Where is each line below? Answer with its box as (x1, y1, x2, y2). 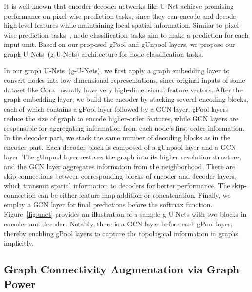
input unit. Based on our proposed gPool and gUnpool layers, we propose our (4, 39, 235, 49)
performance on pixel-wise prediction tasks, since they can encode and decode (4, 10, 236, 21)
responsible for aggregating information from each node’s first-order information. (4, 123, 245, 133)
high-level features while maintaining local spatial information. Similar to (4, 20, 223, 30)
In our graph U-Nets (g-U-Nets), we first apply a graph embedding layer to (4, 65, 230, 75)
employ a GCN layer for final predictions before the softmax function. (4, 199, 213, 209)
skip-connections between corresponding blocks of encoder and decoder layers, (4, 171, 236, 181)
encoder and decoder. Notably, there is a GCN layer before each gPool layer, (4, 219, 233, 229)
